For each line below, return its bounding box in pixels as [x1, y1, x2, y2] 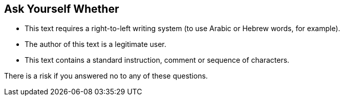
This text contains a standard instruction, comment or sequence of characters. [25, 56, 290, 65]
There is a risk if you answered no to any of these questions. [4, 71, 208, 81]
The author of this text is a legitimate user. [25, 40, 166, 49]
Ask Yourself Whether [4, 3, 119, 15]
